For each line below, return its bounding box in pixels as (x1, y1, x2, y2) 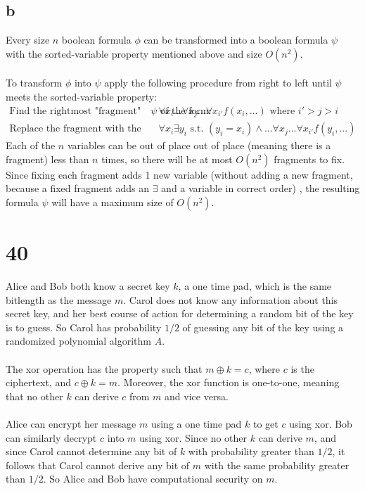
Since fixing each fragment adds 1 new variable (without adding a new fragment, (6, 167, 353, 181)
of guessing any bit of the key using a (182, 319, 344, 334)
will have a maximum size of (51, 194, 174, 209)
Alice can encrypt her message (6, 416, 136, 431)
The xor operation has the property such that (6, 361, 203, 376)
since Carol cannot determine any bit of (6, 444, 177, 459)
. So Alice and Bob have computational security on (43, 471, 263, 486)
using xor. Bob (289, 416, 352, 431)
